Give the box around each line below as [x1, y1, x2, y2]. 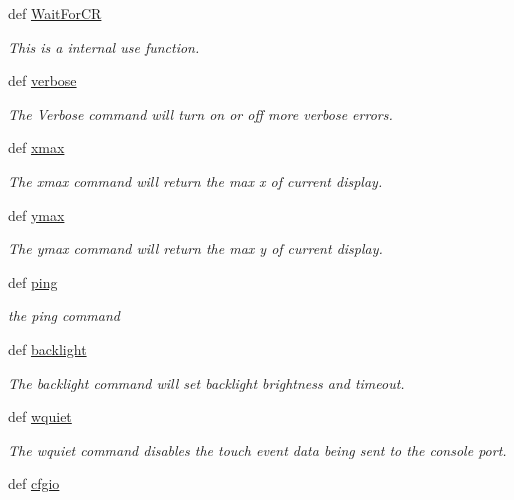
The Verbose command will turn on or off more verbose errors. [8, 103, 393, 124]
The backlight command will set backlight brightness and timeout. [8, 372, 405, 393]
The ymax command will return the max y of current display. [8, 238, 383, 259]
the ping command [8, 305, 120, 326]
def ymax [8, 204, 65, 225]
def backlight [8, 338, 87, 359]
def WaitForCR [8, 3, 102, 23]
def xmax [8, 137, 65, 158]
